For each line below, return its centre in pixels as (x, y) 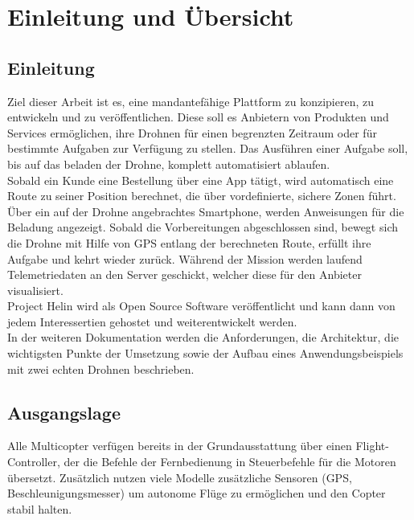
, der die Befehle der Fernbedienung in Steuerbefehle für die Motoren (226, 462)
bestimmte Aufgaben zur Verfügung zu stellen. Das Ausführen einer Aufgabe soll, (208, 148)
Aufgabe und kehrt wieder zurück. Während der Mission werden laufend (185, 258)
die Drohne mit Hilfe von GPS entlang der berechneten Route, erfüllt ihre (189, 242)
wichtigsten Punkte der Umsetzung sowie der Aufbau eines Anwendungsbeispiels (205, 353)
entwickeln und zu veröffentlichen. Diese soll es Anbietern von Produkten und (198, 117)
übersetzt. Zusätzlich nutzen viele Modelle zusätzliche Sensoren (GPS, (180, 477)
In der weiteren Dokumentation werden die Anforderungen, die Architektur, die (203, 337)
